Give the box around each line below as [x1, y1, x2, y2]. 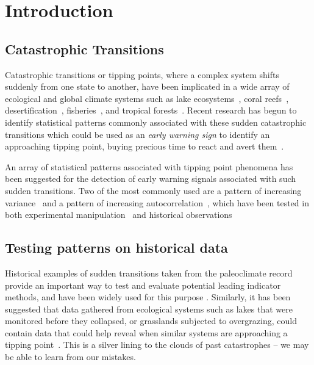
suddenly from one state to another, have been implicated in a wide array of [5, 80, 290, 93]
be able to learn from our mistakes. [5, 350, 136, 363]
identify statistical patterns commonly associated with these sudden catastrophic [5, 115, 307, 128]
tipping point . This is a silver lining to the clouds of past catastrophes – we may [5, 338, 309, 351]
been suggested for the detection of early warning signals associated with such [5, 172, 296, 185]
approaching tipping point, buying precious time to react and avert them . [5, 140, 284, 153]
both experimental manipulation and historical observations [5, 208, 232, 221]
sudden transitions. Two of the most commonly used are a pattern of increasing [5, 184, 302, 197]
